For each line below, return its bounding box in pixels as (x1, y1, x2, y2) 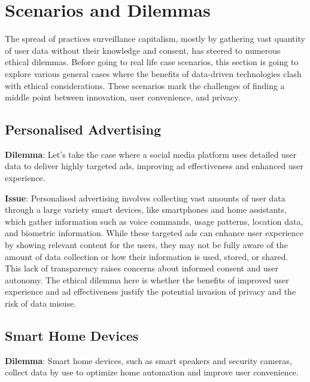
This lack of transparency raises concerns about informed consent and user (5, 262, 278, 274)
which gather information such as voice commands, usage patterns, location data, (5, 215, 303, 227)
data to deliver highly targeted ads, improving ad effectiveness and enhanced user (5, 160, 304, 172)
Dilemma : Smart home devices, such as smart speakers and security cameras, (5, 354, 292, 366)
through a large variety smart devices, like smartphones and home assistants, (5, 203, 287, 216)
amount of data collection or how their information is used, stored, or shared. (5, 250, 288, 262)
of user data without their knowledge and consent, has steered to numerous (5, 44, 281, 56)
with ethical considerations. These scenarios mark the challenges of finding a (5, 79, 285, 91)
